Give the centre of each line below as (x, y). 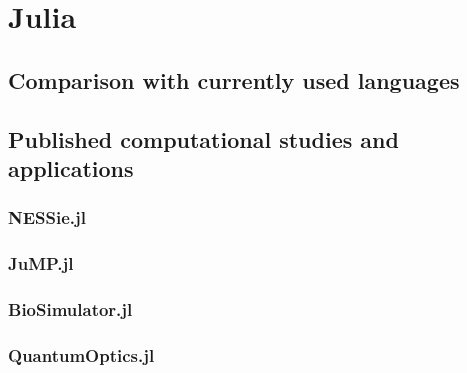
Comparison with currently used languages (234, 79)
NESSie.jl (47, 217)
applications (71, 167)
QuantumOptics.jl (81, 354)
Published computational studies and (203, 138)
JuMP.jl (41, 263)
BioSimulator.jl (70, 308)
